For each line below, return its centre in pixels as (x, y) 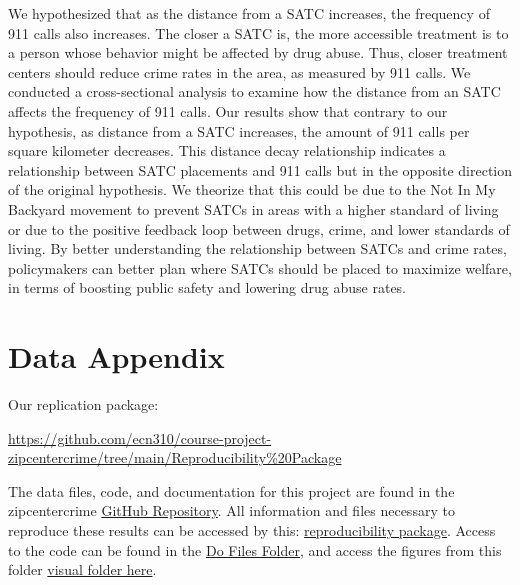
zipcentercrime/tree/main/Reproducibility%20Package (175, 457)
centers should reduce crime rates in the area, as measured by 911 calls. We (239, 71)
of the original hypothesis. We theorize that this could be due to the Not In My (252, 189)
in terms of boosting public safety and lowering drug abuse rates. (207, 287)
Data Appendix (116, 356)
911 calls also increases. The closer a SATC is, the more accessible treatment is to (258, 32)
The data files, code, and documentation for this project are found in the (231, 490)
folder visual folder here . (82, 569)
